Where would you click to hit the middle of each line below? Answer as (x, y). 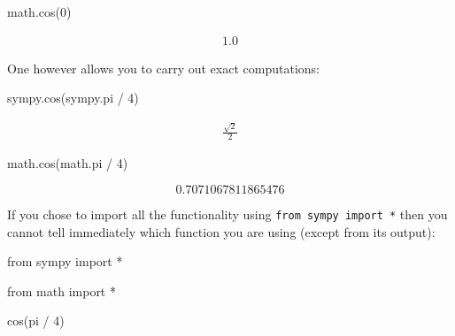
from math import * (62, 290)
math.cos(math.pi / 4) (68, 163)
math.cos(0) (39, 11)
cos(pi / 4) (36, 321)
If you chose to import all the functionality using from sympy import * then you (227, 214)
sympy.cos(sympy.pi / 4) (73, 98)
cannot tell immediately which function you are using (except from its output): (221, 231)
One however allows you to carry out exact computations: (163, 68)
